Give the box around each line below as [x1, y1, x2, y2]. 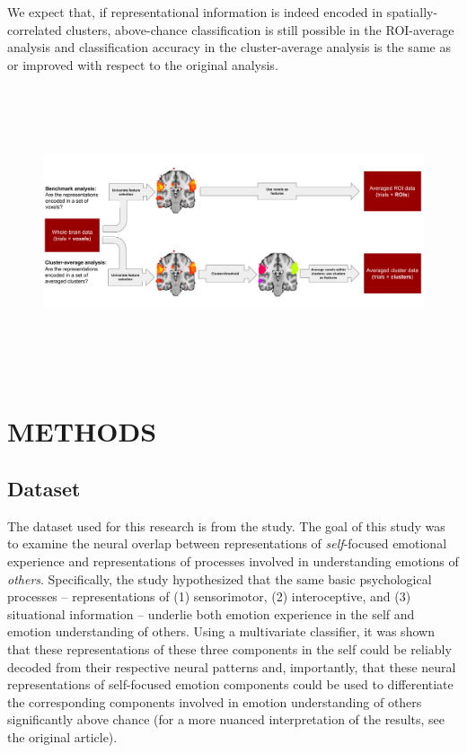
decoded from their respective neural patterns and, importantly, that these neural [7, 657, 456, 676]
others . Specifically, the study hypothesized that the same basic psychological [7, 569, 432, 588]
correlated [7, 20, 62, 39]
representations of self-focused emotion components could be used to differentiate [7, 675, 454, 694]
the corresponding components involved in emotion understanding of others [7, 692, 422, 711]
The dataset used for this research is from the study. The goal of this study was [7, 516, 445, 535]
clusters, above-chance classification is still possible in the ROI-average [66, 20, 454, 39]
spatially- [386, 3, 438, 21]
